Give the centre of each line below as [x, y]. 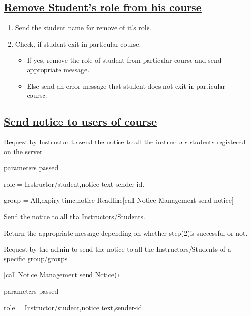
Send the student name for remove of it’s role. [83, 27]
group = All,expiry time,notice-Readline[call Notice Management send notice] [119, 200]
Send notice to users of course [81, 121]
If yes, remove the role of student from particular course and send [124, 60]
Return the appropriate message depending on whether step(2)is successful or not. [126, 232]
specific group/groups [36, 258]
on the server [23, 151]
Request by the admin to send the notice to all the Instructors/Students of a [118, 249]
